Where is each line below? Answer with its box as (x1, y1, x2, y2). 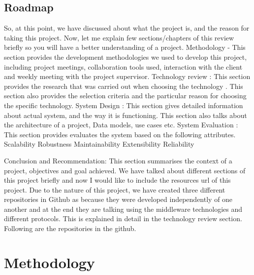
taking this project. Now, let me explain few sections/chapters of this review (4, 32, 234, 42)
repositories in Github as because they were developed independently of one (4, 194, 233, 204)
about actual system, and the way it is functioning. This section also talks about (4, 110, 247, 120)
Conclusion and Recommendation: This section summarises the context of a (4, 155, 232, 165)
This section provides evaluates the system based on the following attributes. (4, 129, 236, 139)
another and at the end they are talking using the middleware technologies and (4, 203, 243, 214)
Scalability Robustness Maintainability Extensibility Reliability (4, 139, 194, 149)
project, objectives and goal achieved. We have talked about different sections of (4, 165, 246, 175)
